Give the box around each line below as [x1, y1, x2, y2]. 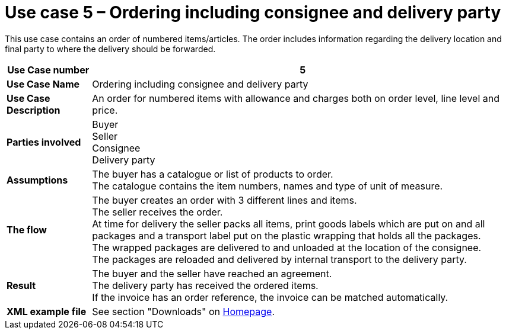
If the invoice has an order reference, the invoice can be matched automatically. [92, 291, 448, 303]
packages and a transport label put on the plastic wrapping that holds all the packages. [92, 229, 481, 242]
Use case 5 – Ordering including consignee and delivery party [5, 2, 501, 23]
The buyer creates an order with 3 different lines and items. [92, 194, 357, 206]
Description [7, 104, 61, 116]
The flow [7, 223, 47, 236]
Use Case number [7, 63, 90, 76]
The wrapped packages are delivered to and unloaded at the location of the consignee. [92, 241, 482, 253]
